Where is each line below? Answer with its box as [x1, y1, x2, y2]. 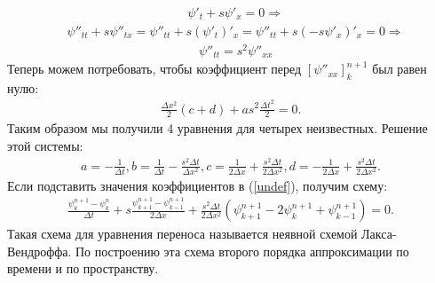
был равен [372, 59, 427, 78]
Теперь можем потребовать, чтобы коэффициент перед [7, 59, 302, 78]
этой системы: [7, 137, 83, 154]
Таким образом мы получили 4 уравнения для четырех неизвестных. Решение [7, 119, 428, 138]
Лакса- [361, 224, 397, 243]
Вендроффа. [7, 241, 72, 260]
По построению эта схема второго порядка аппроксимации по [75, 241, 409, 260]
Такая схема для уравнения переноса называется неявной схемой [7, 224, 358, 243]
